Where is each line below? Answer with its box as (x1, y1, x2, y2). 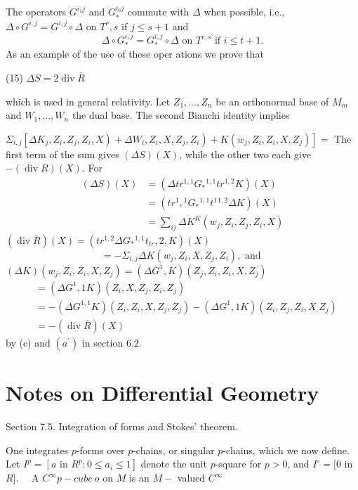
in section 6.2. (81, 335, 142, 350)
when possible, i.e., (204, 4, 285, 19)
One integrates (6, 442, 69, 457)
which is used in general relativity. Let (6, 94, 171, 108)
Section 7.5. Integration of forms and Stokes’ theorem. (6, 419, 238, 434)
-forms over (76, 442, 125, 457)
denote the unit (140, 456, 207, 471)
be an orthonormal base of (216, 94, 329, 108)
